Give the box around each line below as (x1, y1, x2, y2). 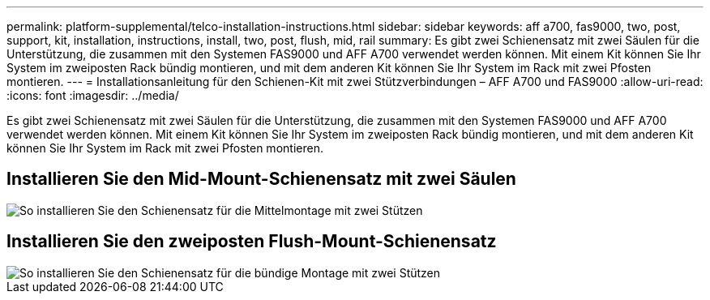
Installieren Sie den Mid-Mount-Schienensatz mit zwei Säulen (6, 169, 516, 190)
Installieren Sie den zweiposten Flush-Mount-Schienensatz (6, 231, 497, 252)
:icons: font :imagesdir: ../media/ (6, 88, 179, 102)
